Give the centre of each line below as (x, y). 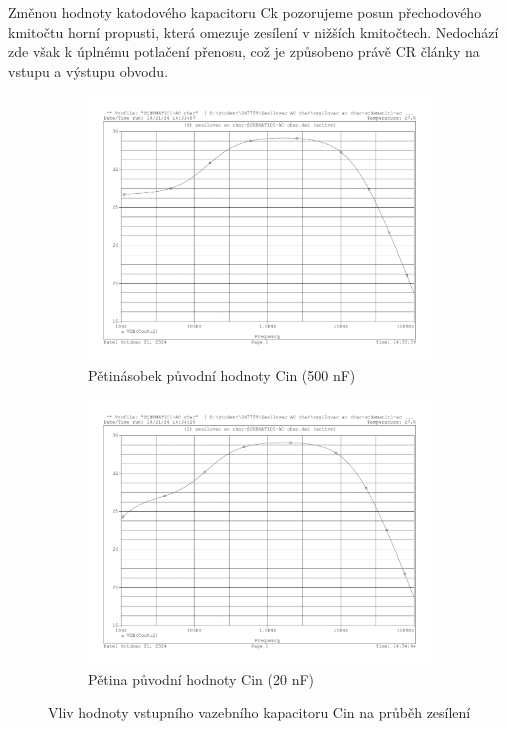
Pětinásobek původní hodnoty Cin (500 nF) (222, 374)
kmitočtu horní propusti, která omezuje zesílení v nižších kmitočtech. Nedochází (253, 31)
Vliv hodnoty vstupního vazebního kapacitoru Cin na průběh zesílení (259, 712)
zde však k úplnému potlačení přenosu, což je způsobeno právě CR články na (244, 51)
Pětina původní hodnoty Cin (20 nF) (201, 678)
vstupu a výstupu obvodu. (88, 70)
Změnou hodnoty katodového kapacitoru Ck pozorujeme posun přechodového (245, 12)
